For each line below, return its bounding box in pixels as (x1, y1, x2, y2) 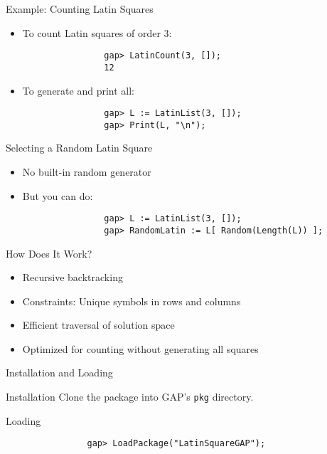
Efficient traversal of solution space (22, 317, 175, 332)
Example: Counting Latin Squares (6, 1, 154, 16)
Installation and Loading (6, 365, 113, 380)
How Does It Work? (6, 246, 92, 260)
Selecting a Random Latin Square (6, 140, 153, 155)
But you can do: (22, 188, 93, 203)
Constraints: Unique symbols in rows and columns (22, 293, 241, 308)
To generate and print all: (22, 83, 135, 97)
